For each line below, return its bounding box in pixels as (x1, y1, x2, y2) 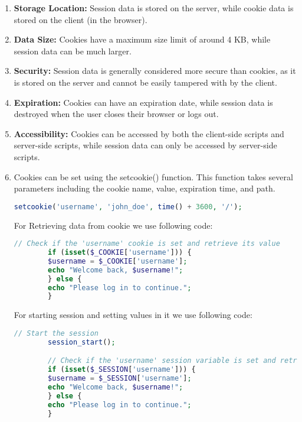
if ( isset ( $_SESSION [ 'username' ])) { (48, 365, 196, 374)
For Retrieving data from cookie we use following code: (14, 219, 213, 231)
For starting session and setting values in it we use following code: (14, 309, 252, 321)
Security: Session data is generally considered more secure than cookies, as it (14, 64, 296, 77)
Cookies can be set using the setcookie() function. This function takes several (14, 170, 293, 183)
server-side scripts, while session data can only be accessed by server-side (14, 139, 277, 151)
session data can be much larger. (14, 44, 132, 57)
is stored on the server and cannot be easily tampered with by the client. (14, 76, 277, 88)
